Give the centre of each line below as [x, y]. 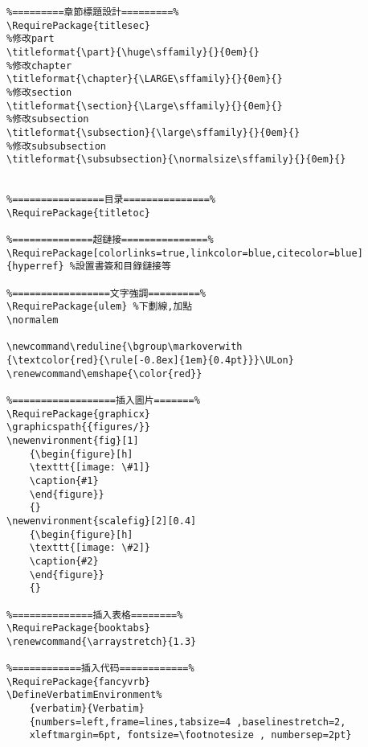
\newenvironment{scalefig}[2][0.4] [102, 521]
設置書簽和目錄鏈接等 [123, 267]
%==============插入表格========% [95, 615]
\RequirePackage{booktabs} [78, 628]
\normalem [33, 320]
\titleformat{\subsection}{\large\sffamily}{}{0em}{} [153, 132]
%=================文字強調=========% [106, 293]
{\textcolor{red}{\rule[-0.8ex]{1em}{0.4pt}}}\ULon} [150, 361]
